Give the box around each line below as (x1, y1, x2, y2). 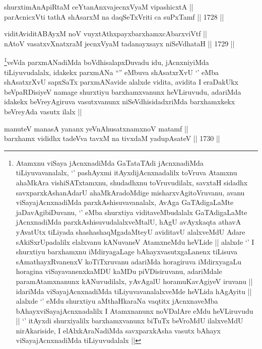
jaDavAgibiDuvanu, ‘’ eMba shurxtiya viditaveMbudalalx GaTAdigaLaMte (16, 206, 247, 217)
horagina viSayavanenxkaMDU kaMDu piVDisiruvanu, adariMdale (16, 266, 222, 276)
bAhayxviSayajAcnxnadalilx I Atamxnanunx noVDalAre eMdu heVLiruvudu (16, 305, 253, 316)
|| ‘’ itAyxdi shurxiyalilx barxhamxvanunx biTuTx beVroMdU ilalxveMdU (16, 315, 243, 326)
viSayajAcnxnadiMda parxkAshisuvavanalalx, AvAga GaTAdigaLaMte (16, 197, 234, 207)
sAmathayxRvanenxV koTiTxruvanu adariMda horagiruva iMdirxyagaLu (16, 256, 241, 266)
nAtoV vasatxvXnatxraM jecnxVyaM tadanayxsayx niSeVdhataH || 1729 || (4, 38, 235, 48)
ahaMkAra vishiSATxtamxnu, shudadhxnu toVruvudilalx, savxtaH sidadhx (16, 177, 248, 187)
